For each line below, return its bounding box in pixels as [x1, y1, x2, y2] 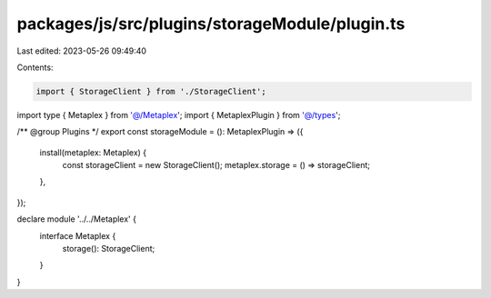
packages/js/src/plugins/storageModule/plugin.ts [16, 14, 406, 34]
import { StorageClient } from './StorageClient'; [35, 86, 267, 96]
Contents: [16, 62, 54, 73]
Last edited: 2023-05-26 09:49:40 [16, 45, 147, 56]
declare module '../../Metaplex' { [16, 214, 136, 224]
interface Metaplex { [39, 230, 116, 241]
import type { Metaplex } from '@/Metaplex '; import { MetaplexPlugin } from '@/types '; [16, 109, 341, 120]
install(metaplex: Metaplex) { [39, 146, 147, 158]
